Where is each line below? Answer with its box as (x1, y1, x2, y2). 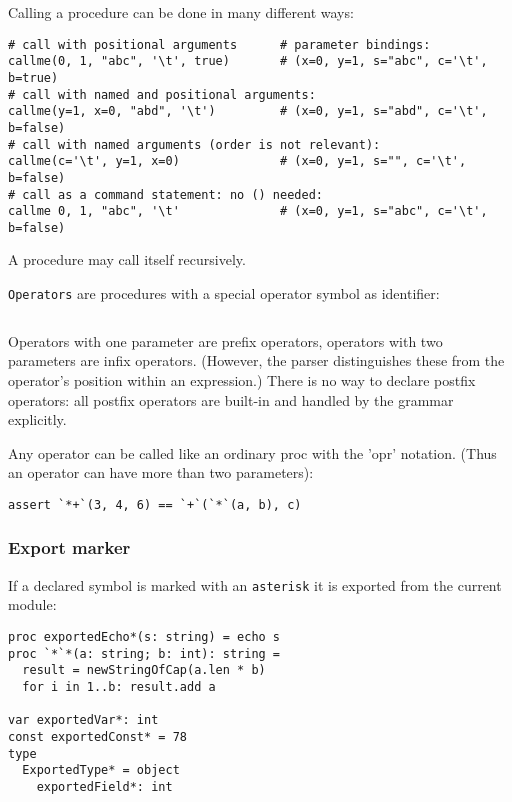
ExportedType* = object (22, 763, 180, 778)
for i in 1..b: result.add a (22, 679, 216, 694)
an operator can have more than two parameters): (8, 462, 314, 483)
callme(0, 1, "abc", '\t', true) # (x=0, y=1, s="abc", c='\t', (8, 54, 488, 69)
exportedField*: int (36, 779, 173, 794)
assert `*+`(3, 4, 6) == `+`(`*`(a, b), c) (8, 497, 302, 512)
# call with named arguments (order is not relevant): (8, 137, 381, 152)
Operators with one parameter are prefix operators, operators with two (8, 330, 443, 351)
